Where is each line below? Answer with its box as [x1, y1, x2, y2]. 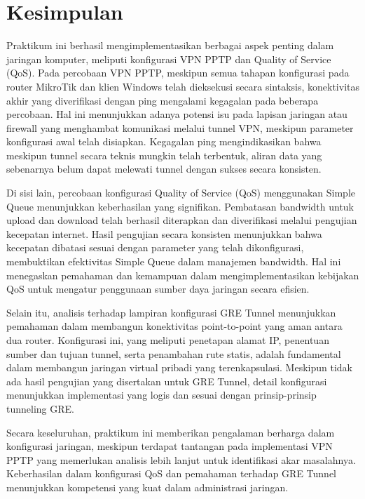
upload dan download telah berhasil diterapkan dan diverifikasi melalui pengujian [6, 213, 357, 227]
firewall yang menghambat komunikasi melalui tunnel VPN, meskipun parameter [6, 120, 354, 135]
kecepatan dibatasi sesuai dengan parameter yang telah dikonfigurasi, [6, 240, 304, 255]
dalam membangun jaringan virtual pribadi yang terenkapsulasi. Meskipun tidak [6, 360, 352, 375]
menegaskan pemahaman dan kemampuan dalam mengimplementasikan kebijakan [6, 267, 359, 282]
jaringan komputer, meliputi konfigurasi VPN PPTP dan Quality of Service [6, 51, 331, 66]
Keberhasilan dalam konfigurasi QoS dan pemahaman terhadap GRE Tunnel [6, 466, 337, 481]
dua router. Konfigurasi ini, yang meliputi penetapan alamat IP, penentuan [6, 333, 329, 347]
